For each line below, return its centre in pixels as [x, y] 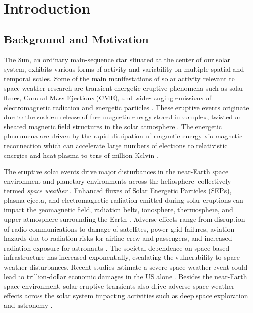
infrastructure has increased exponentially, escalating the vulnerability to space [122, 257]
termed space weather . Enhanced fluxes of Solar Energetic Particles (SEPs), [118, 190]
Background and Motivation [76, 39]
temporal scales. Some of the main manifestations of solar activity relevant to [119, 78]
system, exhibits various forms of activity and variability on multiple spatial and [124, 69]
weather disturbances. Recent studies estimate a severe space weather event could [126, 267]
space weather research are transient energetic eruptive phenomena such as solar [124, 88]
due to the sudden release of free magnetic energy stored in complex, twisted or [123, 117]
